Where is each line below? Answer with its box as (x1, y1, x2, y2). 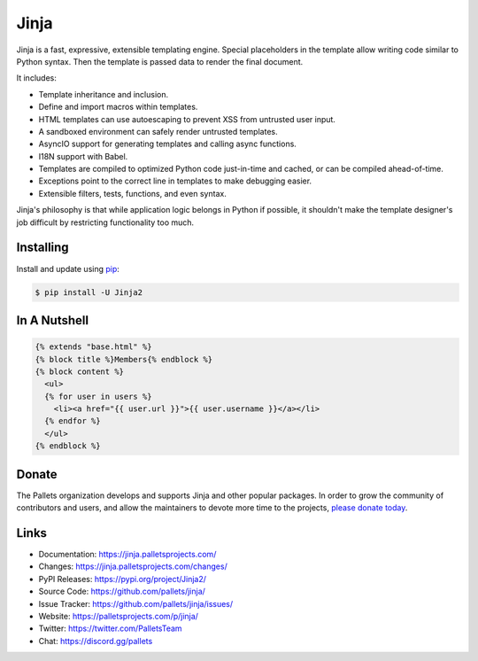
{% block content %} (35, 366, 124, 377)
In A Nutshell (16, 313, 89, 328)
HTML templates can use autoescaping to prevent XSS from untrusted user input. (38, 113, 336, 124)
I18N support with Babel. (38, 151, 128, 161)
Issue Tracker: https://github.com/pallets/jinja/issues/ (38, 598, 234, 609)
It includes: (16, 73, 57, 83)
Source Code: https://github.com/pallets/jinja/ (38, 586, 205, 597)
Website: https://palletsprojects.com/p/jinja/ (38, 610, 199, 621)
